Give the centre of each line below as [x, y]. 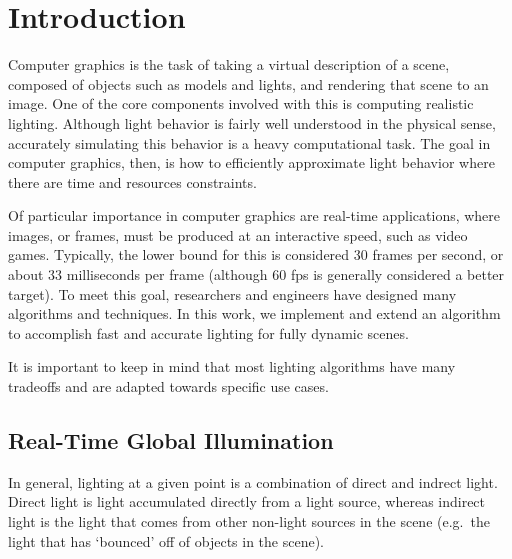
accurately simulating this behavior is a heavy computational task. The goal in [249, 142]
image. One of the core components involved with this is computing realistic [241, 103]
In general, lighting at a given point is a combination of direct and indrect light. [253, 481]
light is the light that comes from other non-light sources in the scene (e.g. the [249, 521]
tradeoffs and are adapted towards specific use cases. [168, 386]
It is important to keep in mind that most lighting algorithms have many [232, 366]
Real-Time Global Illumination [171, 440]
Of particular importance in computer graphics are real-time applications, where [254, 215]
